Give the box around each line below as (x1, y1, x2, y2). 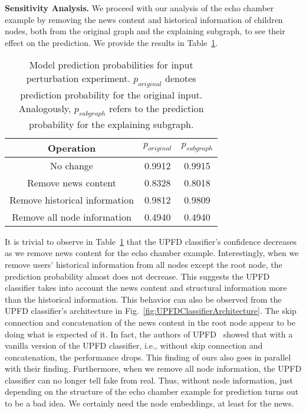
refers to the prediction (108, 101, 204, 115)
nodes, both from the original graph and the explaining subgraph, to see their (5, 25, 285, 37)
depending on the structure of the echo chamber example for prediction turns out (5, 385, 299, 398)
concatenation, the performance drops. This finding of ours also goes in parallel (5, 350, 291, 363)
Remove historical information (9, 192, 134, 206)
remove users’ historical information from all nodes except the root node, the (5, 258, 282, 270)
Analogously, (18, 101, 71, 115)
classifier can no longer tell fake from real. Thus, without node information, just (5, 373, 293, 386)
